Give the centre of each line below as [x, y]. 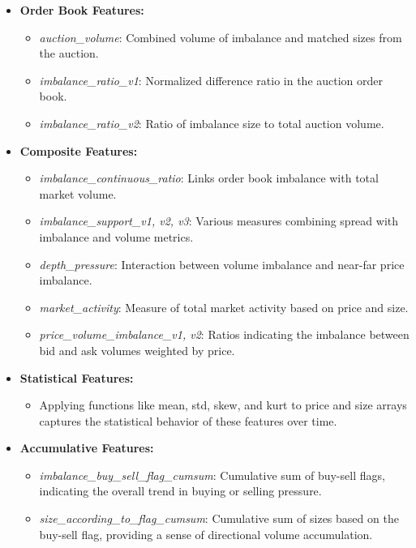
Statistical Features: [77, 377]
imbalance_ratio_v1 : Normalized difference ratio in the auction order [211, 80]
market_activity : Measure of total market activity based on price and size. [224, 307]
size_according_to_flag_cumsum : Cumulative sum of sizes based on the [219, 518]
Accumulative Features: [87, 448]
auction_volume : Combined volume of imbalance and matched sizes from [221, 37]
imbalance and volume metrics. [116, 236]
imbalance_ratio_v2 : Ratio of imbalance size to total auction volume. [212, 123]
